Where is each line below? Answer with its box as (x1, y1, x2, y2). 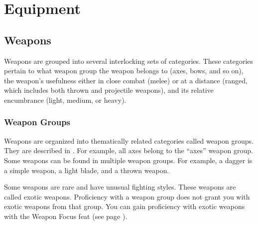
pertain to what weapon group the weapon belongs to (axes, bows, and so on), (4, 65, 244, 76)
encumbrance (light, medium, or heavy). (4, 94, 127, 105)
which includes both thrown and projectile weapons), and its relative (4, 85, 214, 95)
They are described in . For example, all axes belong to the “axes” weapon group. (4, 145, 253, 156)
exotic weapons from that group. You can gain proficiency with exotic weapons (4, 201, 245, 212)
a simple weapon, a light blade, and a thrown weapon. (4, 165, 169, 175)
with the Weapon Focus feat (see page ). (4, 211, 128, 221)
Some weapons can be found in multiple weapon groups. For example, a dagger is (4, 155, 253, 165)
